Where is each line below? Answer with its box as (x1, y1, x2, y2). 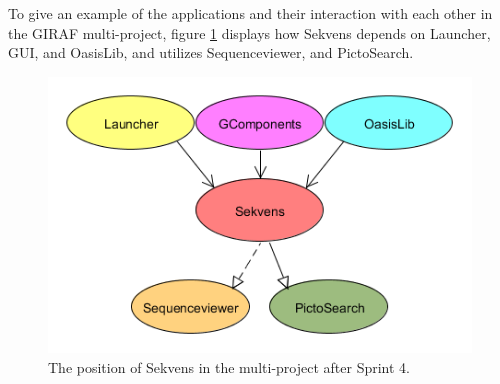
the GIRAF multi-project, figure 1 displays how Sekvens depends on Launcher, (8, 22, 491, 43)
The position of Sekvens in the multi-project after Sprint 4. (48, 356, 410, 377)
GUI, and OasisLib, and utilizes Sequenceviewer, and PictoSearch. (8, 42, 414, 63)
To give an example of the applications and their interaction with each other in (8, 3, 493, 23)
